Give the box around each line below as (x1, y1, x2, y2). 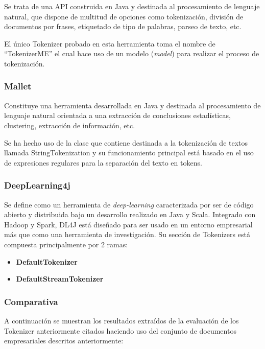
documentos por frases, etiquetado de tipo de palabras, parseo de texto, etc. (4, 21, 242, 32)
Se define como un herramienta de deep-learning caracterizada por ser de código (4, 199, 254, 210)
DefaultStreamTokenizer (16, 273, 104, 284)
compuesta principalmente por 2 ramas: (4, 239, 128, 249)
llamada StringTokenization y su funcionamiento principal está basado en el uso (4, 147, 254, 158)
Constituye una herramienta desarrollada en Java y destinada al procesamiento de (4, 100, 261, 110)
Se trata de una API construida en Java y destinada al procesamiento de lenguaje (4, 1, 260, 11)
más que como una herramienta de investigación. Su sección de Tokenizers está (4, 229, 250, 240)
